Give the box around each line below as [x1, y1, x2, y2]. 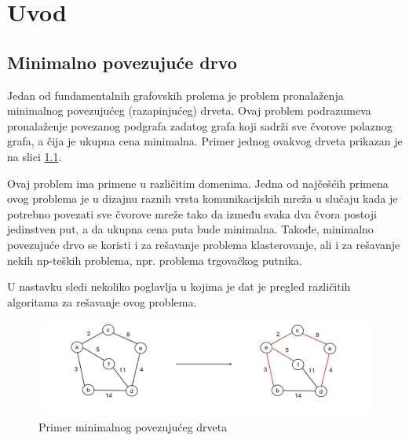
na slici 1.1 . [7, 148, 62, 164]
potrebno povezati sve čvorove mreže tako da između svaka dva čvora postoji [7, 205, 377, 222]
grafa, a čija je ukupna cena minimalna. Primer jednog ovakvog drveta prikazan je [7, 133, 403, 149]
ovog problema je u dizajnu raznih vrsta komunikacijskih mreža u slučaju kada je [7, 190, 398, 207]
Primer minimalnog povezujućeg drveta [38, 418, 228, 434]
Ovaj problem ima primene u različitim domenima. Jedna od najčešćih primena [7, 174, 389, 191]
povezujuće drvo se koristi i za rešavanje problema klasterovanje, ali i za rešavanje [7, 236, 400, 252]
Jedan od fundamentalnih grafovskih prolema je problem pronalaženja [7, 86, 344, 103]
